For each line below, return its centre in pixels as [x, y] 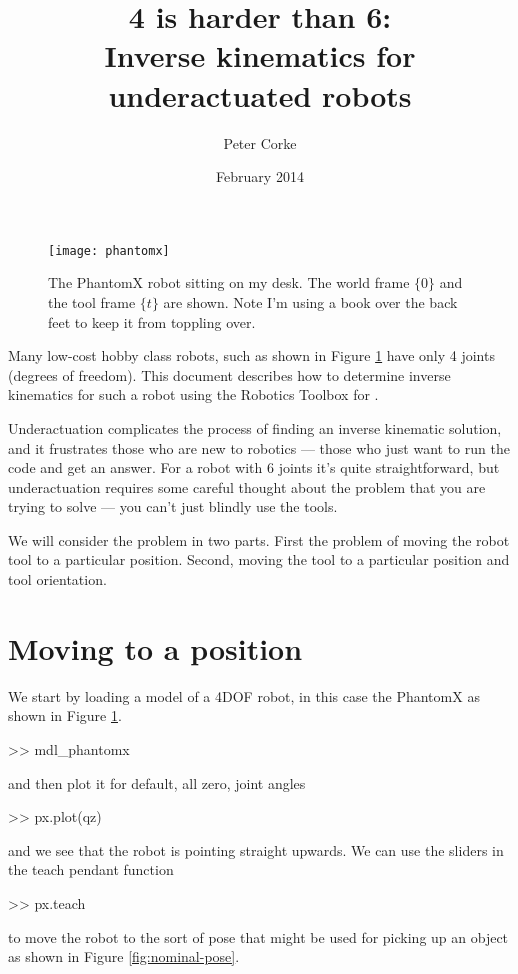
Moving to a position [155, 647]
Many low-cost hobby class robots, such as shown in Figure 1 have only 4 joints [251, 355]
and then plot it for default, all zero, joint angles [157, 782]
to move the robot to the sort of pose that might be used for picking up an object [258, 936]
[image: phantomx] [109, 250]
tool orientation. [57, 579]
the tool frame [92, 301]
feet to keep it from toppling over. [152, 321]
